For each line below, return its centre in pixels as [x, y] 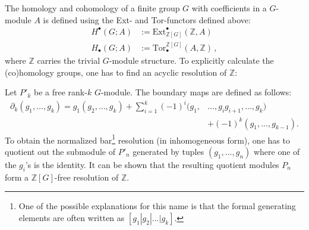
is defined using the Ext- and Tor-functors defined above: [147, 19]
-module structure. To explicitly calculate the [191, 60]
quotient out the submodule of [60, 151]
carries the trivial [69, 60]
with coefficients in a [229, 8]
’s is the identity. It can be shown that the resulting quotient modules [152, 164]
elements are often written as [72, 217]
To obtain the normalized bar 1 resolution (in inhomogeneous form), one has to [147, 139]
